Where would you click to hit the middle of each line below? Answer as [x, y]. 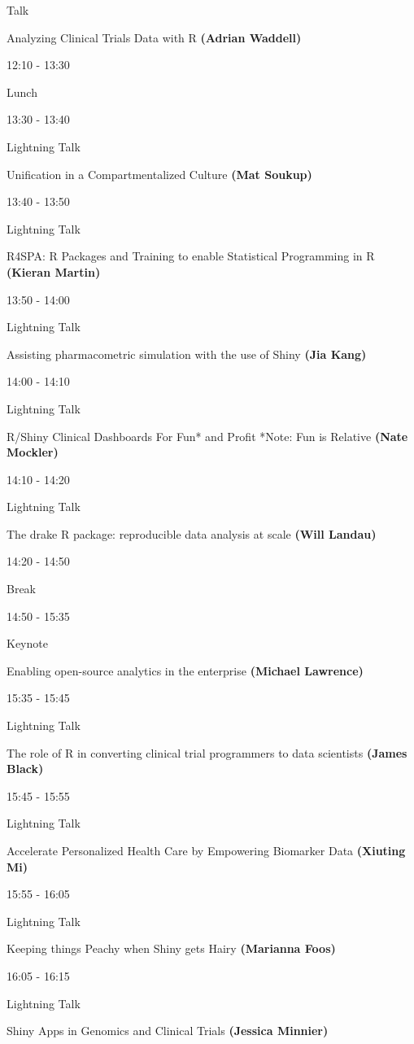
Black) [25, 769]
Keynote [27, 643]
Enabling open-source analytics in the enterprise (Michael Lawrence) [185, 670]
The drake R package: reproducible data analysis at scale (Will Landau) [192, 533]
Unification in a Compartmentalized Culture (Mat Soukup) [159, 174]
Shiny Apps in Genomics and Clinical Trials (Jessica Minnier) [168, 1031]
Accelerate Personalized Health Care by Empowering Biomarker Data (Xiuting [206, 850]
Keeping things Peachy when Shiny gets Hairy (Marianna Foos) [171, 948]
